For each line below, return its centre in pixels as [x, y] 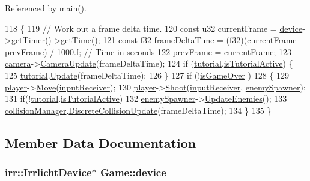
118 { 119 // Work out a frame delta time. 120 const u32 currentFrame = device [154, 28]
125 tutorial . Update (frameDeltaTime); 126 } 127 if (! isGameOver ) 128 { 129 [147, 75]
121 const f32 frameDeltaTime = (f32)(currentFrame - [202, 40]
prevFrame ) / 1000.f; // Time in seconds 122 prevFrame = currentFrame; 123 [148, 51]
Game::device [133, 172]
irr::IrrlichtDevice [48, 172]
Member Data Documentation [101, 142]
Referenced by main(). [46, 8]
